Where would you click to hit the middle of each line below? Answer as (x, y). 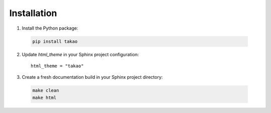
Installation (33, 13)
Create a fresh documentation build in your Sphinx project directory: (92, 77)
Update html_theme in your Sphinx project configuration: (80, 54)
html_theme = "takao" (57, 66)
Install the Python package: (50, 28)
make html (44, 97)
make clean (46, 91)
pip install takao (55, 41)
